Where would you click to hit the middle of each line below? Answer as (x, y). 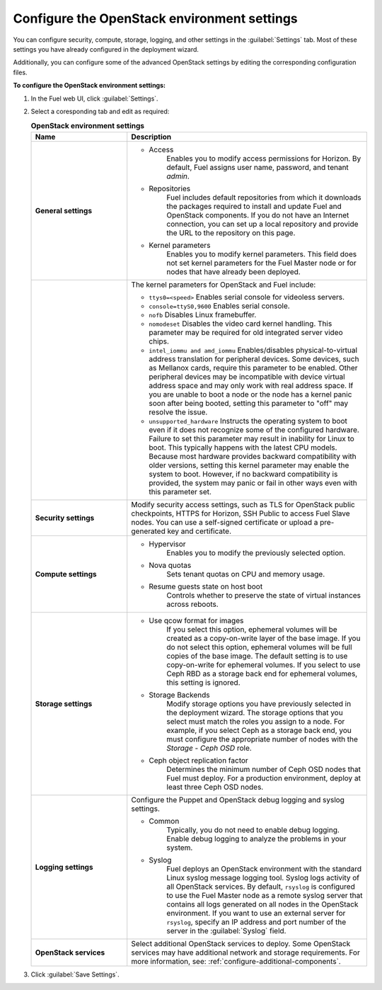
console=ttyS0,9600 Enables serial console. (219, 306)
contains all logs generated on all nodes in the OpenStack (262, 904)
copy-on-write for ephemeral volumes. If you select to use (264, 664)
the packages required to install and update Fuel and (254, 206)
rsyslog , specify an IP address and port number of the (256, 922)
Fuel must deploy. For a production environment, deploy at (264, 778)
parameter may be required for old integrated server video (246, 332)
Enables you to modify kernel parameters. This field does (262, 254)
